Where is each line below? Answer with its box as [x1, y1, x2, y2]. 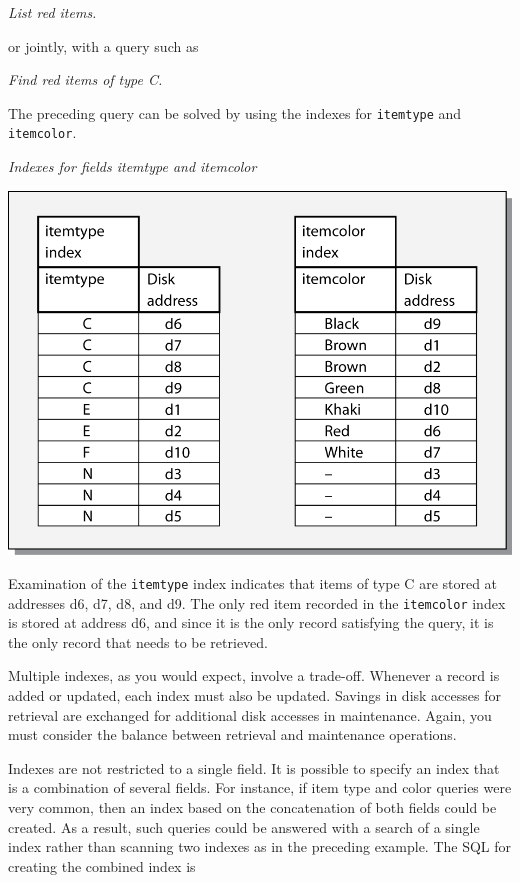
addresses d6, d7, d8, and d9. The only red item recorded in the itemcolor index [8, 592, 506, 613]
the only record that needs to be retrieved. [8, 631, 269, 652]
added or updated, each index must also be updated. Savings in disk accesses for [8, 684, 501, 705]
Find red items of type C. [8, 69, 163, 90]
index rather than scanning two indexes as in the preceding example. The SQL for [8, 836, 512, 857]
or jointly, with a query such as [8, 35, 199, 56]
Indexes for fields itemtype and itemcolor [8, 156, 257, 177]
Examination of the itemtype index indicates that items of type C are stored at [8, 572, 498, 593]
